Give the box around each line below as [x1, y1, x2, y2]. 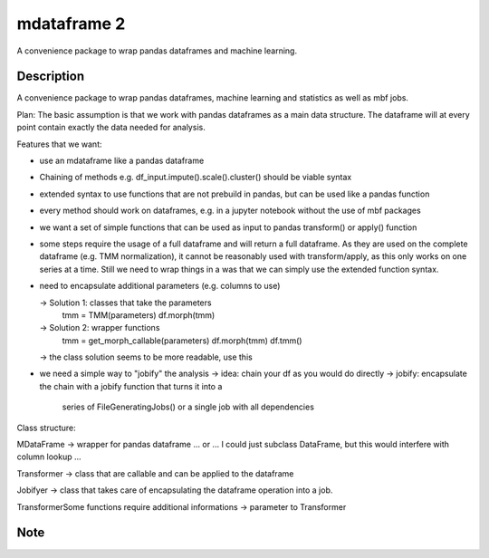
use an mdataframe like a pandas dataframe [39, 155, 205, 167]
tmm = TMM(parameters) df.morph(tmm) [62, 309, 216, 321]
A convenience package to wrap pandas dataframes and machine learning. [16, 45, 298, 56]
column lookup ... [16, 451, 81, 462]
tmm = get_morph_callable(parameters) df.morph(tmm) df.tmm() [62, 335, 302, 346]
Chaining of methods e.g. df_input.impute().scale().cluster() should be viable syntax [39, 172, 352, 183]
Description [16, 69, 85, 84]
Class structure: [16, 422, 76, 433]
